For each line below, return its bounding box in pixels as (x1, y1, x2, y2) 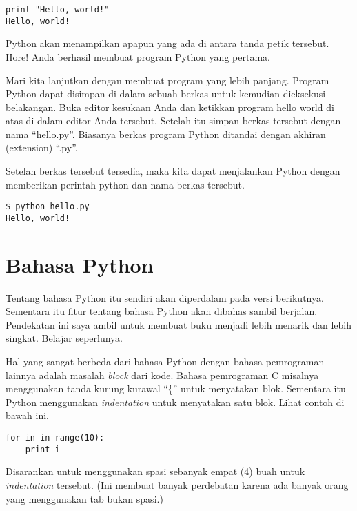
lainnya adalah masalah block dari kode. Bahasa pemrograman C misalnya (6, 367, 319, 382)
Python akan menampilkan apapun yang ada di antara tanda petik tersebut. (6, 36, 329, 50)
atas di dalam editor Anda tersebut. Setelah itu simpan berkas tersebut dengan (6, 113, 341, 128)
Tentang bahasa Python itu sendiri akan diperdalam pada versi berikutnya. (6, 290, 324, 305)
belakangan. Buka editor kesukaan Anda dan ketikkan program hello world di (6, 99, 334, 114)
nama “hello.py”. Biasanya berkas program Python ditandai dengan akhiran (6, 126, 326, 141)
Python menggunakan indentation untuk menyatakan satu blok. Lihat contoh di (6, 394, 345, 409)
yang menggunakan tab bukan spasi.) (6, 491, 163, 505)
